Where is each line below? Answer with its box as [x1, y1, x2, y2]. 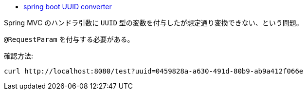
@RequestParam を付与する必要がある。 [4, 35, 134, 43]
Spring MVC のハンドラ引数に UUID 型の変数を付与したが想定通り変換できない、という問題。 [4, 19, 303, 27]
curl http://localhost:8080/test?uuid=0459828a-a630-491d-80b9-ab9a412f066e [4, 67, 304, 75]
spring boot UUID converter [23, 2, 112, 11]
